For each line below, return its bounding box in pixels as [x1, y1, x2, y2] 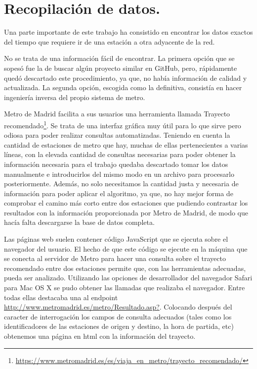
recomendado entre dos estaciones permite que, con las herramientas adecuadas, [4, 263, 246, 273]
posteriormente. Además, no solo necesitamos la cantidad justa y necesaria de [4, 178, 239, 189]
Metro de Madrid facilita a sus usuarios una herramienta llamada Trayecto [4, 108, 230, 119]
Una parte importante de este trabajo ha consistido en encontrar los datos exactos [4, 27, 253, 37]
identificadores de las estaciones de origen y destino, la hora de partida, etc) [4, 321, 234, 331]
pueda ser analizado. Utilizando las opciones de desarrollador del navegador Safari [4, 272, 253, 283]
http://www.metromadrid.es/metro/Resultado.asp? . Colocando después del [4, 302, 232, 312]
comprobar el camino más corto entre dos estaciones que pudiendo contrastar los [4, 198, 248, 208]
